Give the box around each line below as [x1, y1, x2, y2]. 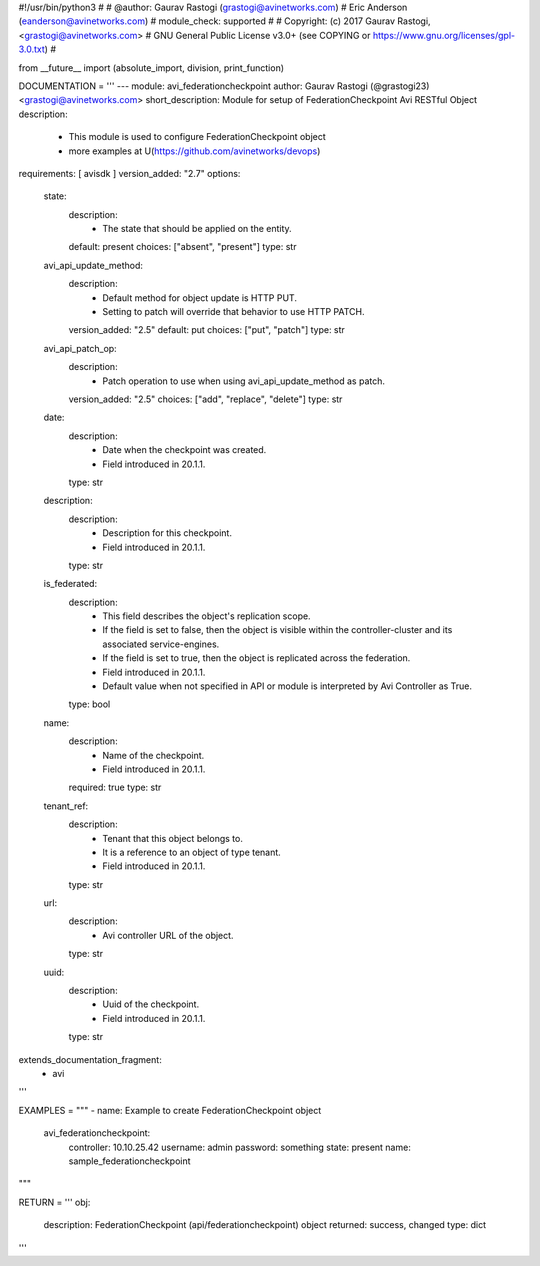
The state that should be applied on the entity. [102, 223, 292, 235]
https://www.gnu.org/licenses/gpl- [372, 29, 515, 41]
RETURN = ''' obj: [18, 1196, 91, 1208]
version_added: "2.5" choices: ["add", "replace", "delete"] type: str [68, 393, 343, 405]
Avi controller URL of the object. [102, 929, 234, 941]
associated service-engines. [102, 638, 220, 650]
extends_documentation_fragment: [18, 1053, 162, 1065]
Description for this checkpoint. [102, 527, 232, 539]
